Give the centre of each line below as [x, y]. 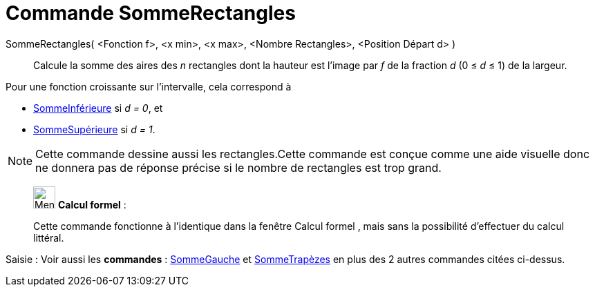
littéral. [49, 237]
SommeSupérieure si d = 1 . [94, 129]
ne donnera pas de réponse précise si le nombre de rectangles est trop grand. [238, 167]
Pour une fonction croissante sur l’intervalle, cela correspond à [149, 86]
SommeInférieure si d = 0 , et [98, 108]
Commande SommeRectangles [151, 13]
